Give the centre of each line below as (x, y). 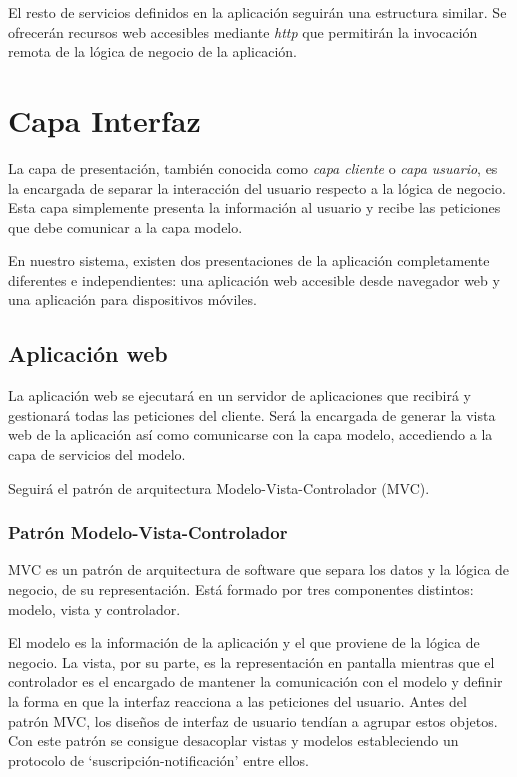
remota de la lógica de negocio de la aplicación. (152, 51)
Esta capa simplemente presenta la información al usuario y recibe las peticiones (254, 207)
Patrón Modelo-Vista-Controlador (148, 532)
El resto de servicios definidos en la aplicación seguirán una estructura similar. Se (257, 12)
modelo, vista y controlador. (94, 608)
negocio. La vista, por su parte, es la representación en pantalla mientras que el (251, 661)
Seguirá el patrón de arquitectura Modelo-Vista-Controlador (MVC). (219, 487)
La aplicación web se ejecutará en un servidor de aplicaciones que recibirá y (239, 395)
